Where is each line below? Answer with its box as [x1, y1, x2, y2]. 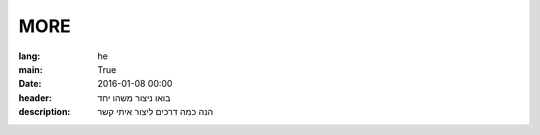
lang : [18, 50, 41, 62]
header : [18, 91, 52, 104]
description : [18, 106, 71, 118]
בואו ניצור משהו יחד [97, 91, 171, 104]
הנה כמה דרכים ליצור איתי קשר [97, 106, 214, 118]
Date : [18, 78, 42, 90]
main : [18, 63, 44, 75]
